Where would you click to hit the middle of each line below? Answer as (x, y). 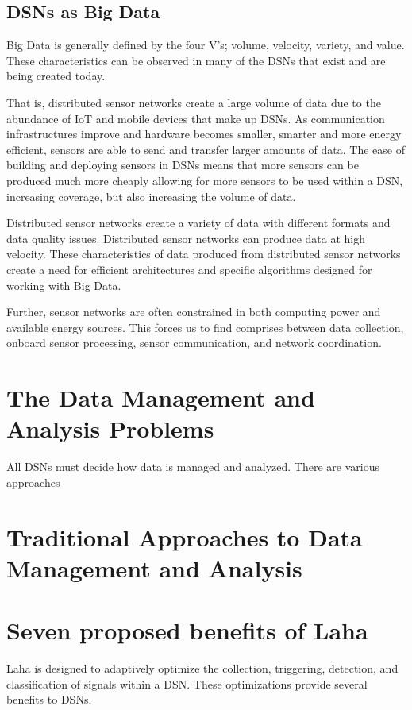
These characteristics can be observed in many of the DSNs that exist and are (196, 60)
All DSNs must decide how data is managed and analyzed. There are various (193, 467)
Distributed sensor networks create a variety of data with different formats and (198, 223)
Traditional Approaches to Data (185, 536)
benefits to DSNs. (49, 699)
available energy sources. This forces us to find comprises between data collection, (205, 327)
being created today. (56, 76)
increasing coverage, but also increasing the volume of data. (151, 196)
